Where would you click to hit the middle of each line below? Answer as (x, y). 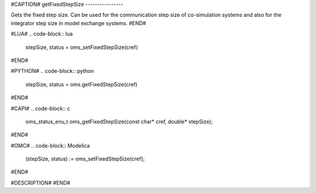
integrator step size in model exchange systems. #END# (78, 23)
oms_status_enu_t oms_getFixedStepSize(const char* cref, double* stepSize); (119, 121)
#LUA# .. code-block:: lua (42, 34)
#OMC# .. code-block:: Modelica (50, 145)
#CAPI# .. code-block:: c (40, 108)
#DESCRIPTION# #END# (40, 183)
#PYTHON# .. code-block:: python (52, 71)
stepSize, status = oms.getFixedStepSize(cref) (81, 84)
